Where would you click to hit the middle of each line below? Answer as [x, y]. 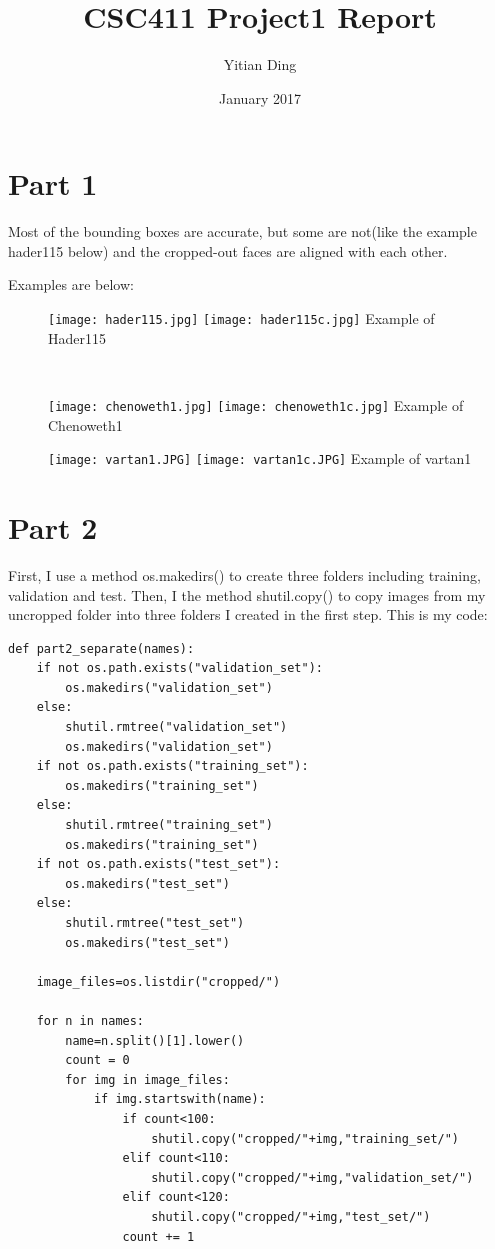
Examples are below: [71, 284]
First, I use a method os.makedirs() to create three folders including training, [244, 574]
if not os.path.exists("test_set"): [158, 864]
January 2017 [260, 97]
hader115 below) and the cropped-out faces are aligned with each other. [228, 250]
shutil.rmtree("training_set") [169, 825]
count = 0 [97, 1060]
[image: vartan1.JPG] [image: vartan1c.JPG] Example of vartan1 [260, 458]
